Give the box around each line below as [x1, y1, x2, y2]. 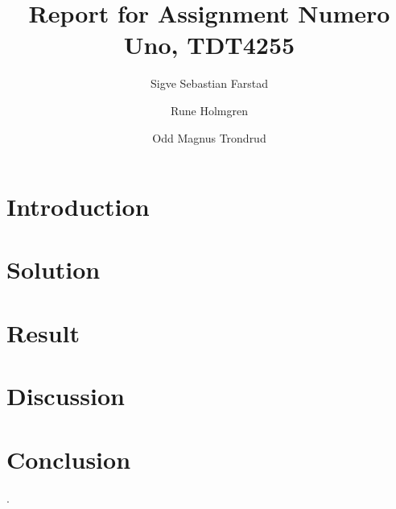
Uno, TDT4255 [123, 28, 295, 61]
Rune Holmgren [171, 101, 248, 118]
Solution [6, 253, 101, 286]
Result [6, 316, 80, 349]
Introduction [6, 190, 150, 223]
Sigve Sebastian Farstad [151, 75, 268, 92]
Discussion [6, 379, 125, 412]
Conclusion [6, 442, 131, 475]
